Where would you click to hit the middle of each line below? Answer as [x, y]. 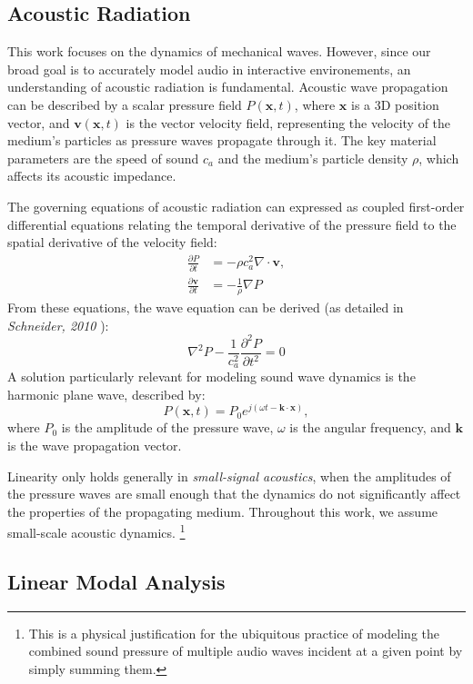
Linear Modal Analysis [116, 582]
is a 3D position [395, 104]
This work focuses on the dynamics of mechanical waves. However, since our [219, 51]
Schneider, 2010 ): [58, 325]
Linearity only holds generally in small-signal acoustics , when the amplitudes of [229, 476]
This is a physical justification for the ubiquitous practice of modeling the [234, 633]
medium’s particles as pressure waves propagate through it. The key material [222, 140]
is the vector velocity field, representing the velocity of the [288, 122]
